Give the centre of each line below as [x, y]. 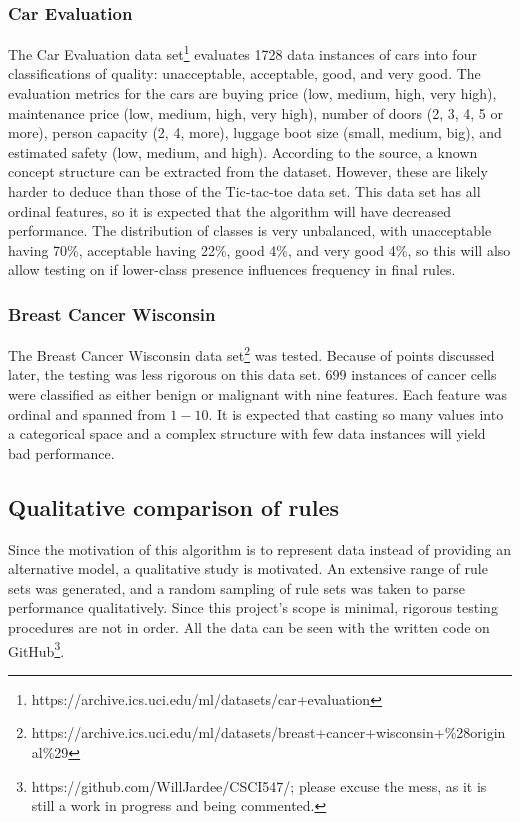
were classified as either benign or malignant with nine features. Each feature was [257, 394]
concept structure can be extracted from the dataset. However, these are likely [248, 171]
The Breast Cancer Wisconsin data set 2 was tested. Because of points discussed [251, 353]
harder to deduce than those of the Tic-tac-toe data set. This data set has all [244, 191]
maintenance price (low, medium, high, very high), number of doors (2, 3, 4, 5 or [255, 112]
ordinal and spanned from [87, 413]
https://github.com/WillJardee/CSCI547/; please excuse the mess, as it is [259, 785]
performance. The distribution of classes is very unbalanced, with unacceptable [250, 230]
